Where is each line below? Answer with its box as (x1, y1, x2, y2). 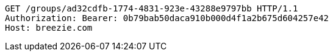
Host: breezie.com (5, 23, 93, 33)
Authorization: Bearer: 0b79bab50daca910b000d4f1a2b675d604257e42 (5, 13, 329, 23)
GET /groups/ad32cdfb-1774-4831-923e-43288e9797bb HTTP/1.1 (5, 4, 298, 13)
